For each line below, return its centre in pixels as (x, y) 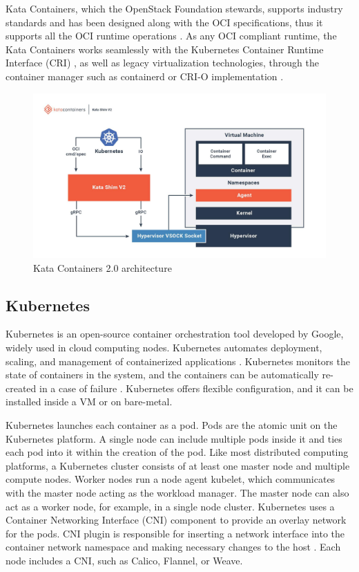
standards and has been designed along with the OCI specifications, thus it (164, 22)
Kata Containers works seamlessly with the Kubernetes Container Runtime (165, 49)
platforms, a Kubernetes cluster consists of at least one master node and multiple (178, 465)
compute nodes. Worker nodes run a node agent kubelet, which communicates (171, 479)
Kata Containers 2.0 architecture (103, 267)
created (21, 388)
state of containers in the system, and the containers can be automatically (162, 375)
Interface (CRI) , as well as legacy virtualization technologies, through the (162, 63)
